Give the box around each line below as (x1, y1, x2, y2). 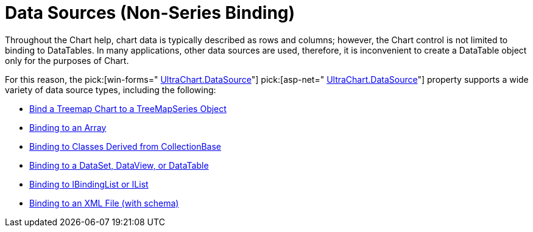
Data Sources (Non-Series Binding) (5, 2, 295, 23)
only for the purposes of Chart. (5, 55, 129, 66)
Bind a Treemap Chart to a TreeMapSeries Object (29, 103, 227, 114)
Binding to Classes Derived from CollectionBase (29, 141, 222, 152)
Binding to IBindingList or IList (29, 178, 149, 189)
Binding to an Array (29, 122, 107, 133)
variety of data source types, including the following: (5, 84, 216, 95)
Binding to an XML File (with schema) (29, 197, 179, 208)
